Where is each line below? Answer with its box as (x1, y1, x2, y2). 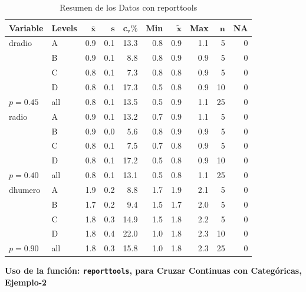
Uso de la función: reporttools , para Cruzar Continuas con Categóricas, (5, 264, 302, 277)
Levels (51, 21, 77, 34)
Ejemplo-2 (5, 276, 47, 288)
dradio (9, 37, 32, 49)
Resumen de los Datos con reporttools (60, 1, 198, 13)
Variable (9, 21, 44, 34)
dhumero (9, 183, 41, 195)
